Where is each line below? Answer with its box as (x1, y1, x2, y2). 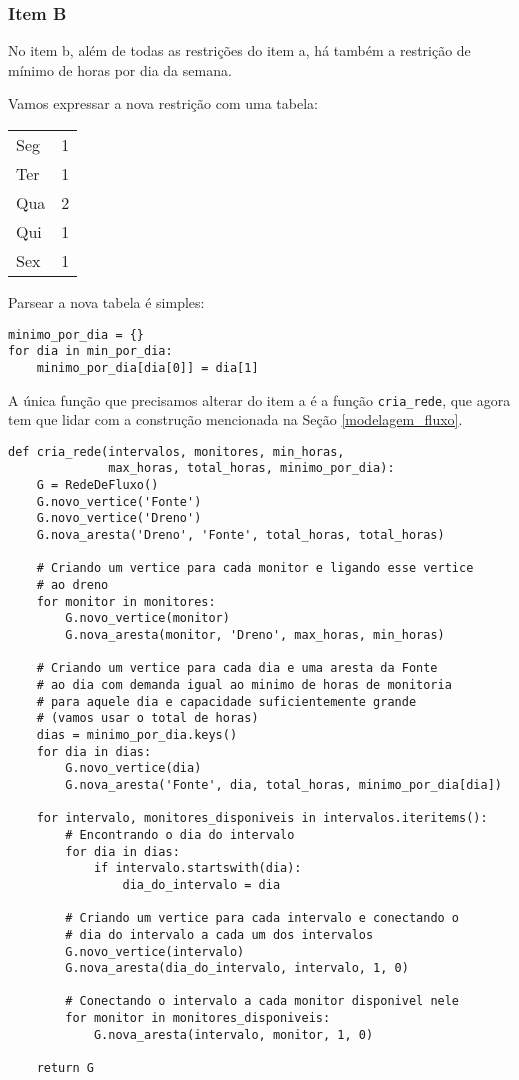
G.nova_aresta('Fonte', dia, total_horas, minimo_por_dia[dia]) (65, 777, 502, 792)
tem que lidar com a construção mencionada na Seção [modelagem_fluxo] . (8, 409, 463, 430)
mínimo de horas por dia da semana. (8, 59, 232, 80)
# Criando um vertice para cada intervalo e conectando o (65, 911, 460, 926)
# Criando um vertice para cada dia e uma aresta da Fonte (36, 661, 438, 676)
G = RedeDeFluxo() (36, 478, 159, 493)
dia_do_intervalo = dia (122, 877, 281, 892)
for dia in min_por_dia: (8, 344, 173, 359)
